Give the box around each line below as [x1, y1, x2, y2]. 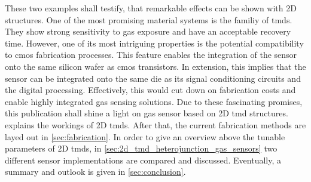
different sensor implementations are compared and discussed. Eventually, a [5, 153, 282, 166]
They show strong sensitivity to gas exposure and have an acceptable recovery [5, 25, 291, 38]
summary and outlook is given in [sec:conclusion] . [5, 165, 186, 178]
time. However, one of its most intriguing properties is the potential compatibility [5, 36, 304, 49]
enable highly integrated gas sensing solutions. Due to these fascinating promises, [5, 95, 303, 107]
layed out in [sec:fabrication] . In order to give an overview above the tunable [5, 130, 285, 143]
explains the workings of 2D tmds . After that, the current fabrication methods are [5, 118, 306, 131]
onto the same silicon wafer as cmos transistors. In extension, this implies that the [5, 60, 306, 72]
